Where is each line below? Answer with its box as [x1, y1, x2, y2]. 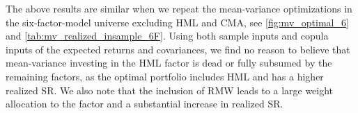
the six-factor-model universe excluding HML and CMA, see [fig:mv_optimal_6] [6, 15, 349, 29]
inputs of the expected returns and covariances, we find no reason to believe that [6, 42, 350, 56]
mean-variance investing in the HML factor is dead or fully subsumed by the [6, 55, 332, 70]
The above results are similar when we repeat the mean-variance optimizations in [6, 1, 352, 15]
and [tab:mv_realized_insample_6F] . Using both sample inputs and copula [6, 28, 329, 43]
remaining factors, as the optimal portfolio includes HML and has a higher [6, 69, 324, 83]
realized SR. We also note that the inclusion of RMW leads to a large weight [6, 82, 334, 97]
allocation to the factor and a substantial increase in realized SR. [6, 96, 283, 111]
